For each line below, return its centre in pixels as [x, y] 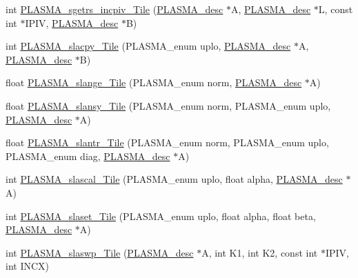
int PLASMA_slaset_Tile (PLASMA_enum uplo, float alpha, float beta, [161, 216]
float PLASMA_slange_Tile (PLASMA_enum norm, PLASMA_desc [154, 82]
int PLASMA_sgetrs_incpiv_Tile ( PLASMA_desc [115, 9]
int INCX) [27, 266]
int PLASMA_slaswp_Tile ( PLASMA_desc [100, 252]
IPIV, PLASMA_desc [72, 22]
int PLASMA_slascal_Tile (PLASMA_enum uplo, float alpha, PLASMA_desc [174, 179]
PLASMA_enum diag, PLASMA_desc [88, 156]
